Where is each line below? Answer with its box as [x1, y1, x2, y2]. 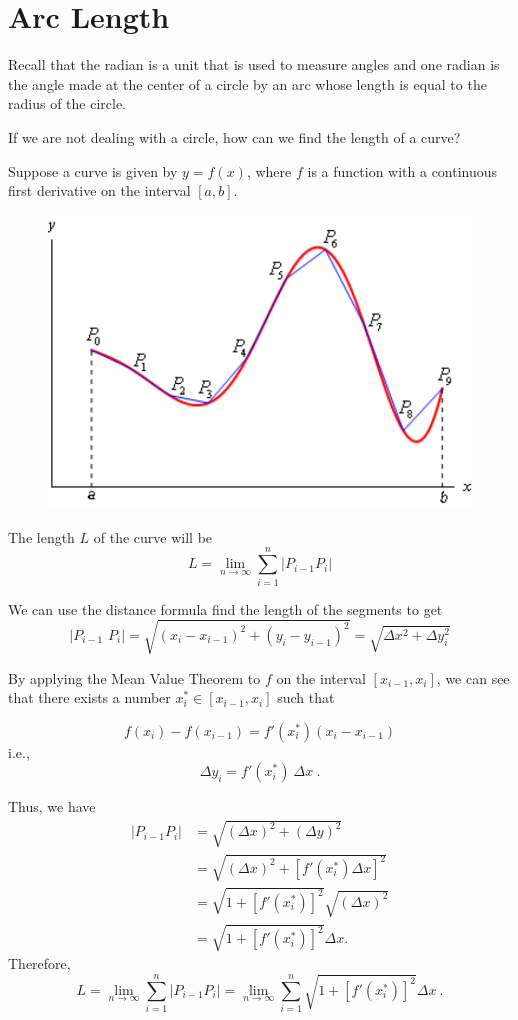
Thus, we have [8, 796, 96, 817]
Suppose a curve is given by [8, 160, 178, 181]
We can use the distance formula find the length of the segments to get [8, 598, 443, 619]
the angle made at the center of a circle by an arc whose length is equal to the [8, 73, 487, 94]
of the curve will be [93, 526, 213, 547]
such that [277, 687, 335, 708]
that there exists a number [8, 687, 171, 708]
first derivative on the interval [8, 180, 191, 201]
